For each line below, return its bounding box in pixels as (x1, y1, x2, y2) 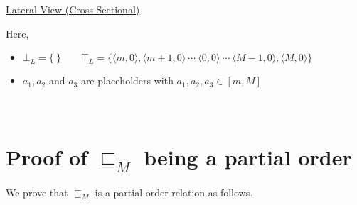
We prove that (6, 184, 68, 199)
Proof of (6, 143, 87, 172)
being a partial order (144, 143, 352, 172)
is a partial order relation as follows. (95, 184, 253, 199)
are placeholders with (80, 73, 174, 88)
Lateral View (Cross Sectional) (6, 2, 140, 16)
